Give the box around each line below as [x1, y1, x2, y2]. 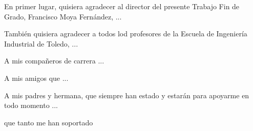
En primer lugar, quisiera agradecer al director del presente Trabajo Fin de [4, 1, 240, 11]
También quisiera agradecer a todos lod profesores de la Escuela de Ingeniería [4, 28, 247, 39]
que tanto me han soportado [4, 117, 93, 127]
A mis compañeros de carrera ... [4, 55, 104, 66]
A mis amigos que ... [4, 72, 69, 83]
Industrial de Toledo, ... [4, 38, 78, 49]
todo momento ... [4, 100, 58, 111]
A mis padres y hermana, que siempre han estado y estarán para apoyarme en [4, 90, 249, 100]
